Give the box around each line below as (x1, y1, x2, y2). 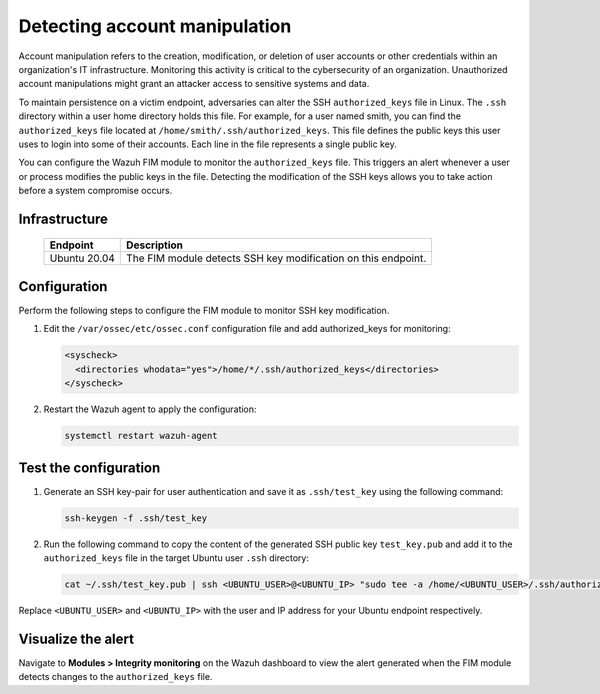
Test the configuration (18, 459, 161, 476)
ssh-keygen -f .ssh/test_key (64, 512, 208, 524)
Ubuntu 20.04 (49, 251, 115, 265)
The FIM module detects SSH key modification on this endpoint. (126, 251, 427, 265)
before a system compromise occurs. (18, 185, 173, 197)
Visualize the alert (18, 630, 135, 647)
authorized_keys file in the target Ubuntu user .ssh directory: (43, 551, 310, 564)
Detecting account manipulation (18, 15, 292, 37)
